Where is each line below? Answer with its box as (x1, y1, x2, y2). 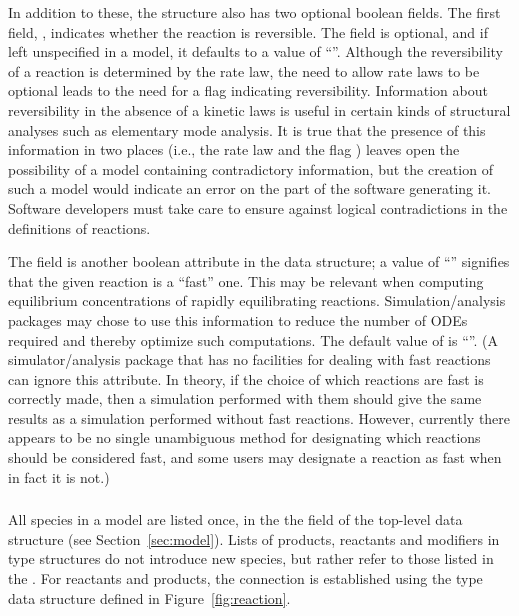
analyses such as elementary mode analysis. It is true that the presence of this (8, 119, 486, 140)
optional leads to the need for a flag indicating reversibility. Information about (8, 80, 488, 101)
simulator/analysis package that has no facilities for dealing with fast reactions (8, 349, 491, 370)
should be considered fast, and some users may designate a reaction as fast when (8, 447, 502, 468)
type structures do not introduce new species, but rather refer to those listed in (8, 548, 494, 569)
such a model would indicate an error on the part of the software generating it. (8, 178, 491, 199)
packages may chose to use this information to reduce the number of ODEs (8, 309, 468, 330)
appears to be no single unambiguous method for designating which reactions (8, 427, 481, 448)
